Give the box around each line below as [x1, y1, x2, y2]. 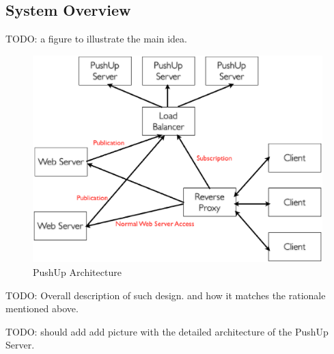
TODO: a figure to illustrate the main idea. [5, 31, 187, 46]
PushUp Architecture [33, 265, 122, 279]
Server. [5, 338, 35, 352]
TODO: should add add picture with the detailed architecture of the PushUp [5, 324, 329, 338]
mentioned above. [5, 301, 79, 316]
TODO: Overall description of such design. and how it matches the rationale [5, 288, 326, 302]
